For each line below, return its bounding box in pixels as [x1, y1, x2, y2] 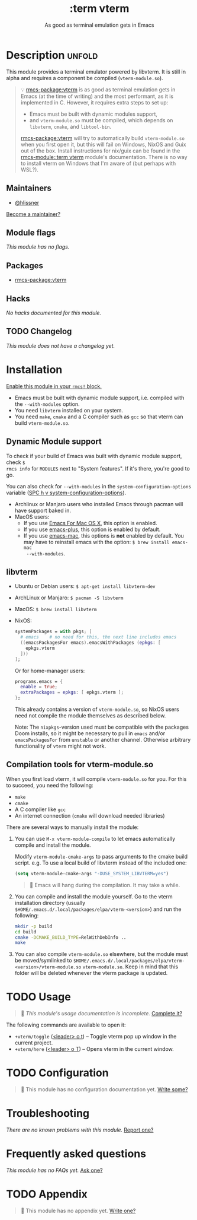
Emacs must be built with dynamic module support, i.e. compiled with [14, 394, 185, 401]
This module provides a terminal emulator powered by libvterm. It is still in [6, 68, 186, 75]
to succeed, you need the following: [6, 781, 93, 789]
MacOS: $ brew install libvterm [14, 606, 97, 613]
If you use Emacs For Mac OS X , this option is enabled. [23, 519, 158, 526]
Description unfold [6, 48, 98, 62]
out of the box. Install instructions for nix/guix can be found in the [20, 147, 180, 154]
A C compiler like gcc [14, 806, 66, 813]
